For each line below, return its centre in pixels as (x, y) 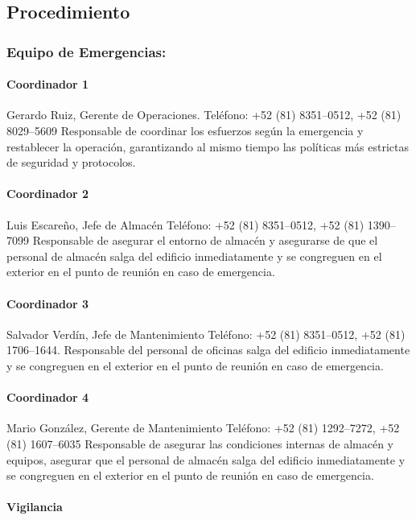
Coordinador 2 (48, 194)
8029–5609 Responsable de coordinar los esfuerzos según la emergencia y (185, 131)
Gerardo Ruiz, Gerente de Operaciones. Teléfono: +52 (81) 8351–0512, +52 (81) (204, 115)
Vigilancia (35, 507)
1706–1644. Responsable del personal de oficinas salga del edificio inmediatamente (208, 350)
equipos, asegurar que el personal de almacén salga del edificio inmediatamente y (206, 459)
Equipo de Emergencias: (86, 51)
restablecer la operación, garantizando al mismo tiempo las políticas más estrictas (208, 146)
